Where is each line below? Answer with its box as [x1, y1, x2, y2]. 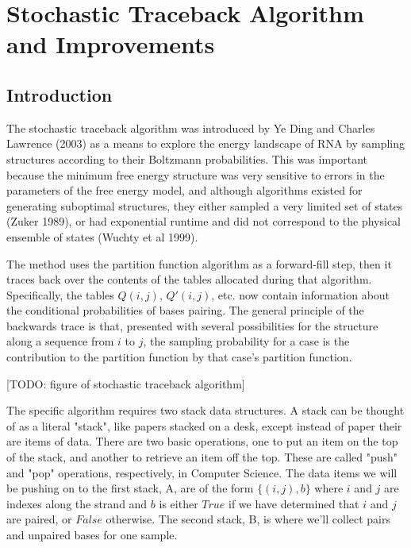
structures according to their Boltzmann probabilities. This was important [6, 150, 368, 167]
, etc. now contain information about [211, 286, 390, 303]
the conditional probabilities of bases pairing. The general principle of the [6, 302, 364, 318]
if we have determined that [229, 495, 359, 511]
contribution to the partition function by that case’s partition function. [6, 349, 352, 365]
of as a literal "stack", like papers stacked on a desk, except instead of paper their [6, 417, 402, 434]
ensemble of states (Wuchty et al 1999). [6, 228, 198, 245]
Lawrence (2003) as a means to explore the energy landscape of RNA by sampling [6, 135, 405, 152]
